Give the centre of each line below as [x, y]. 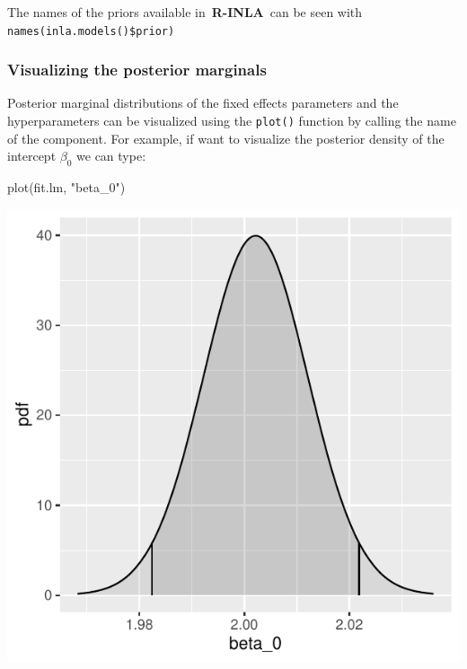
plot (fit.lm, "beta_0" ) [66, 187]
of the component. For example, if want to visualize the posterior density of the [226, 138]
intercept [32, 156]
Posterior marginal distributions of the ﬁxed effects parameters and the [203, 103]
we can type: [111, 156]
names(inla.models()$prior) [91, 31]
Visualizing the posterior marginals [137, 70]
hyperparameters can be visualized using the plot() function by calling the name [232, 121]
